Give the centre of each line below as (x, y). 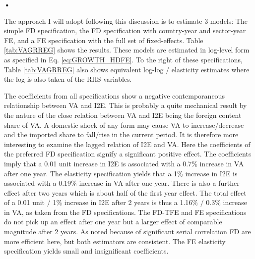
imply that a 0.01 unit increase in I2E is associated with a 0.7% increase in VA (124, 163)
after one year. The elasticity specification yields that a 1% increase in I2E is (121, 173)
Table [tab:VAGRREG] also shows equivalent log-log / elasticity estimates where (127, 69)
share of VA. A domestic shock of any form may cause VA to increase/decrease (124, 125)
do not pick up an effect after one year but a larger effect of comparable (113, 222)
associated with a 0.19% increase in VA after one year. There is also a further (122, 183)
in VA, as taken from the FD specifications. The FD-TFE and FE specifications (125, 212)
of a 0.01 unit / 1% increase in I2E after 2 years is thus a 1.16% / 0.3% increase (126, 202)
